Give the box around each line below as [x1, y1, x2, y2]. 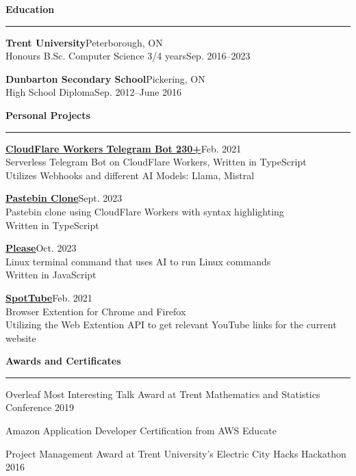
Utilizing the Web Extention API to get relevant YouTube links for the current [5, 317, 337, 332]
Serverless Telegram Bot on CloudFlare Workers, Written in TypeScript [5, 155, 307, 169]
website [5, 330, 36, 345]
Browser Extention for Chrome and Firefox [5, 304, 186, 318]
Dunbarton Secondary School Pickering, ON [5, 71, 205, 85]
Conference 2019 [5, 400, 74, 414]
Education [5, 2, 55, 16]
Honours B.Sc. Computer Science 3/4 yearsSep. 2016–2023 [5, 49, 251, 63]
